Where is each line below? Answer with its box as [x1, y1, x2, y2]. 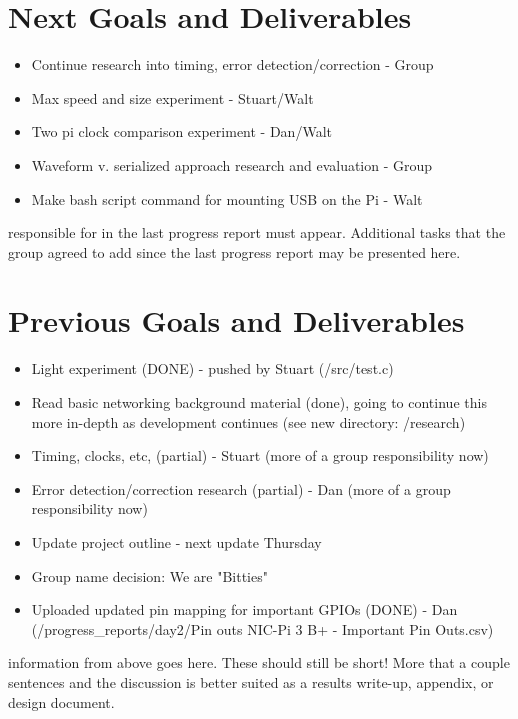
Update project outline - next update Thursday [31, 531, 322, 552]
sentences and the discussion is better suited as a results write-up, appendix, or [8, 671, 494, 692]
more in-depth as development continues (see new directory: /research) [31, 411, 466, 432]
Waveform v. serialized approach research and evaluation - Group [31, 154, 433, 175]
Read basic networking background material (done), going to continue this [31, 392, 487, 412]
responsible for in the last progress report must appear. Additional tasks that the [8, 222, 506, 243]
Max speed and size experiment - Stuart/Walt [31, 87, 314, 108]
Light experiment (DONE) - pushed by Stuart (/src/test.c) [31, 358, 394, 379]
